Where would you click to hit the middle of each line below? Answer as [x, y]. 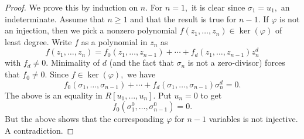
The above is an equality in [54, 95]
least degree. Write [38, 41]
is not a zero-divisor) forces [236, 62]
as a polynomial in [114, 41]
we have [141, 74]
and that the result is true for [183, 18]
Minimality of [75, 62]
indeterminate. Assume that [55, 18]
